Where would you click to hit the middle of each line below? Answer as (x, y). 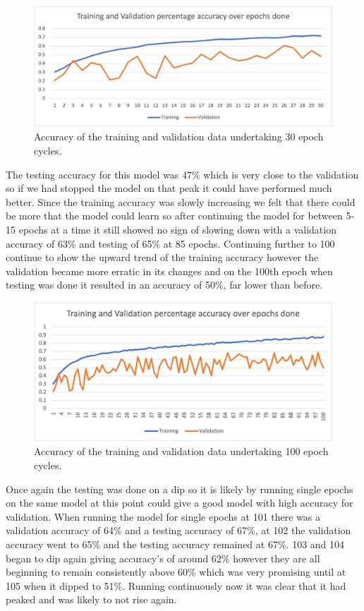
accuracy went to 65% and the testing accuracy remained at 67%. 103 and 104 (175, 544)
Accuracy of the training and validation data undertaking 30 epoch (179, 137)
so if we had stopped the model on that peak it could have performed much (169, 188)
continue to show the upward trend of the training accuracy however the (162, 257)
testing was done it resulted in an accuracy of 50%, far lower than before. (164, 285)
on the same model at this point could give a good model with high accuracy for (180, 503)
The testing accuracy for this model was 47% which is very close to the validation (182, 174)
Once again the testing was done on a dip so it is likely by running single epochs (180, 489)
